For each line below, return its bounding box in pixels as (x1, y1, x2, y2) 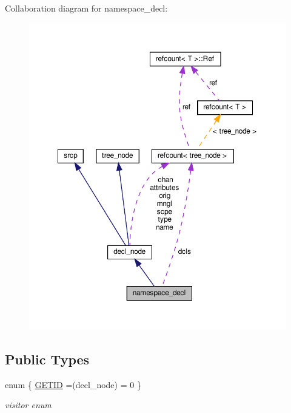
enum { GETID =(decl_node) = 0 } (5, 378, 141, 391)
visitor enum (5, 398, 52, 411)
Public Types (5, 349, 90, 368)
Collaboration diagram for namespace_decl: (5, 2, 168, 14)
